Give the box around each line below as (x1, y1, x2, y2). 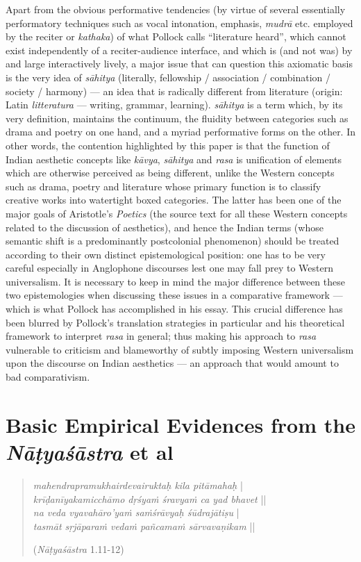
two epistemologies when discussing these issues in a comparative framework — (6, 288, 343, 302)
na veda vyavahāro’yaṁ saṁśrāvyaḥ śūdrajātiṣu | (33, 505, 240, 520)
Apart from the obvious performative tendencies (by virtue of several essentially (6, 2, 346, 16)
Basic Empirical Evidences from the (6, 410, 355, 438)
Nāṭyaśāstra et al (6, 438, 174, 466)
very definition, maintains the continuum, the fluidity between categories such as (6, 110, 349, 125)
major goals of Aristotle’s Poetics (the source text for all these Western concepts (6, 206, 348, 220)
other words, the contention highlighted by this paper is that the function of (6, 138, 330, 152)
